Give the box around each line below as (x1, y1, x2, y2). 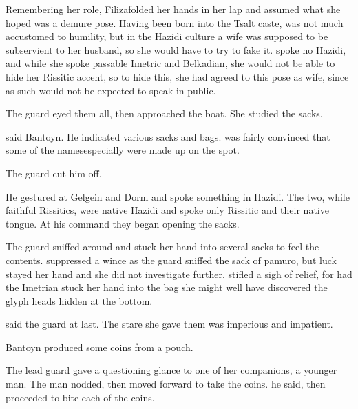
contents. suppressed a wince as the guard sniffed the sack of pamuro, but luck (6, 252, 337, 267)
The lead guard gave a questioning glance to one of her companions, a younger (6, 363, 337, 377)
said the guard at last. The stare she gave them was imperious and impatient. (6, 317, 333, 331)
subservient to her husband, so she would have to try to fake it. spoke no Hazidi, (6, 42, 346, 57)
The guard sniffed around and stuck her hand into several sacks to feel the (6, 239, 319, 254)
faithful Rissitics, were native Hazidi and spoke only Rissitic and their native (6, 203, 329, 217)
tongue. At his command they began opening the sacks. (6, 216, 240, 230)
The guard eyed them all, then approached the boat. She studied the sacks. (6, 106, 323, 121)
